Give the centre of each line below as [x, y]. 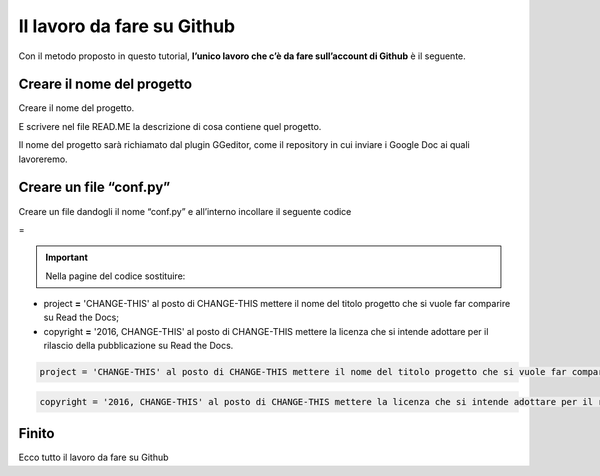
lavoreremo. [43, 159]
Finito [36, 433]
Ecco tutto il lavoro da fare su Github [93, 457]
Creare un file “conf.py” [94, 187]
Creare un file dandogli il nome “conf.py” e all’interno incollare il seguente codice [185, 211]
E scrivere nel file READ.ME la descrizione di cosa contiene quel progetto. [170, 126]
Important [67, 257]
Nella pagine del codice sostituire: [115, 276]
